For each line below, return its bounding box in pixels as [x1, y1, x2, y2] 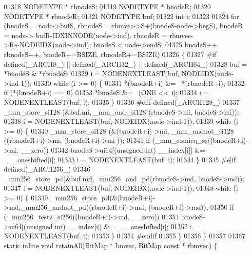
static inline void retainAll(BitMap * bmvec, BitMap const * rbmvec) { [4, 240, 217, 250]
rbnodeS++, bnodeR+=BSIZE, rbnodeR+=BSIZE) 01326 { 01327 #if [4, 49, 216, 59]
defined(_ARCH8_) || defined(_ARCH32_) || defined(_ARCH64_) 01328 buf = [4, 59, 247, 69]
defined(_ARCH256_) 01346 [4, 164, 91, 174]
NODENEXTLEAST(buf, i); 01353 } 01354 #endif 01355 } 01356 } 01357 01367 [4, 231, 246, 241]
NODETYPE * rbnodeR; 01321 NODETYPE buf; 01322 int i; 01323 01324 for [4, 11, 239, 21]
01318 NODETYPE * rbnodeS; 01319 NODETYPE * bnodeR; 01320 [4, 1, 211, 11]
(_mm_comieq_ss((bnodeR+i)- [152, 135, 248, 145]
